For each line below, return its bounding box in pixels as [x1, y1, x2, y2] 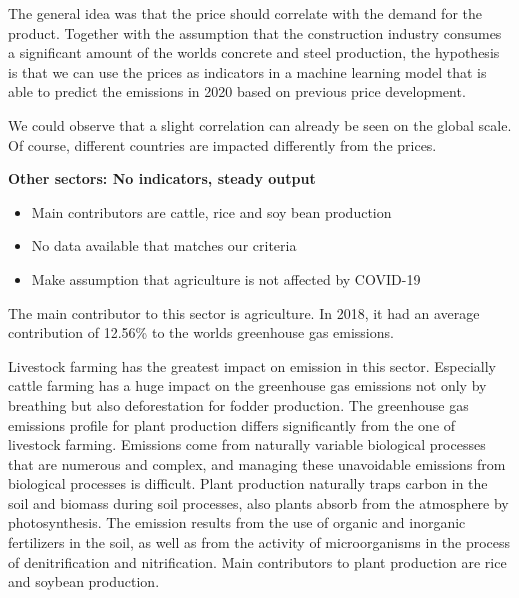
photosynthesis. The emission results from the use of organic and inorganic [8, 512, 466, 533]
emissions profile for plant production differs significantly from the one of [8, 414, 456, 435]
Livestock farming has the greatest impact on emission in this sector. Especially [8, 355, 496, 376]
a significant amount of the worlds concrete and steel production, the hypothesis [8, 42, 500, 63]
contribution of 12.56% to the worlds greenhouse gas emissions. [8, 322, 394, 343]
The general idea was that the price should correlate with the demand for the [8, 3, 482, 23]
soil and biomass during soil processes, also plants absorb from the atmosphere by [8, 492, 509, 513]
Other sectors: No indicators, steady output [8, 168, 316, 189]
